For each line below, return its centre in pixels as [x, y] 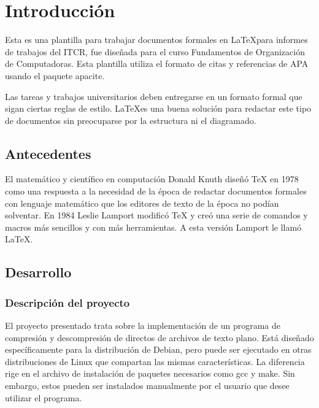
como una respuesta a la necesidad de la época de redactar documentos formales [156, 191]
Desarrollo [38, 272]
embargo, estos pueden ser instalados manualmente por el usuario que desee [147, 386]
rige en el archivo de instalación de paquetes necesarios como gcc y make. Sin [150, 373]
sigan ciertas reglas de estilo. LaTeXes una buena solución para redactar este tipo [158, 108]
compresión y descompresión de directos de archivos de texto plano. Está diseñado [159, 337]
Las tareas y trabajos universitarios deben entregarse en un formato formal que [154, 96]
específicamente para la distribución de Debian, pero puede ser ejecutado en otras [158, 349]
